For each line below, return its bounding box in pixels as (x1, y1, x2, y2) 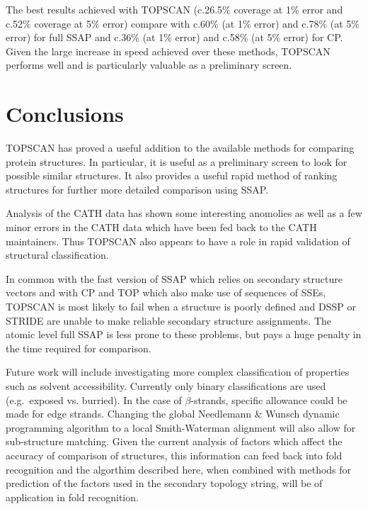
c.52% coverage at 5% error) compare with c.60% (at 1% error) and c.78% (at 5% (6, 16, 360, 30)
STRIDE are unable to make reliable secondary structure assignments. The (6, 313, 332, 328)
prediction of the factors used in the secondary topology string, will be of (6, 476, 323, 491)
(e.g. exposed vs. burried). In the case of (6, 392, 182, 407)
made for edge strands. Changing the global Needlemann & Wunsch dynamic (6, 406, 340, 421)
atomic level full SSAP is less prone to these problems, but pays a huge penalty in (6, 327, 362, 342)
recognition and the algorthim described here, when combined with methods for (6, 462, 352, 476)
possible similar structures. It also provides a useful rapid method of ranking (6, 168, 338, 183)
